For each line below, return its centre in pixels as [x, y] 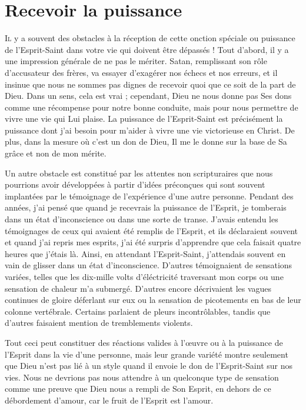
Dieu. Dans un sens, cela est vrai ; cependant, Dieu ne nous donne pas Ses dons [148, 96]
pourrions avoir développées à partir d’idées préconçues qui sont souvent [135, 184]
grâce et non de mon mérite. [56, 153]
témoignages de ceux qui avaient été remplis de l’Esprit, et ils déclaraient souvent [152, 230]
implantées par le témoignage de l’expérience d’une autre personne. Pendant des [149, 196]
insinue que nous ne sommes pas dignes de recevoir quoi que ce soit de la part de [150, 84]
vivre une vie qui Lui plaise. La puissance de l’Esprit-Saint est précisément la [144, 119]
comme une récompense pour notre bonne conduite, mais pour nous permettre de [152, 107]
